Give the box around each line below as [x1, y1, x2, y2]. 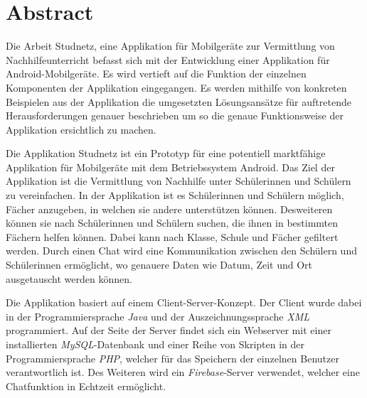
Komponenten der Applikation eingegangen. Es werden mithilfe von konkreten [6, 80, 347, 95]
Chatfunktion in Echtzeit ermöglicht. [6, 378, 166, 393]
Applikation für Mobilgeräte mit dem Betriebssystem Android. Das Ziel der [6, 159, 335, 174]
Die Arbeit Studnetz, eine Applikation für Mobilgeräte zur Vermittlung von [6, 38, 335, 53]
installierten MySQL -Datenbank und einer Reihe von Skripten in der [6, 337, 304, 351]
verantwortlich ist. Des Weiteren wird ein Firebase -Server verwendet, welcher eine [6, 365, 360, 380]
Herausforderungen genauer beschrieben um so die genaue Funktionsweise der [6, 108, 344, 123]
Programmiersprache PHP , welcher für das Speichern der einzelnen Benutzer [6, 350, 339, 365]
